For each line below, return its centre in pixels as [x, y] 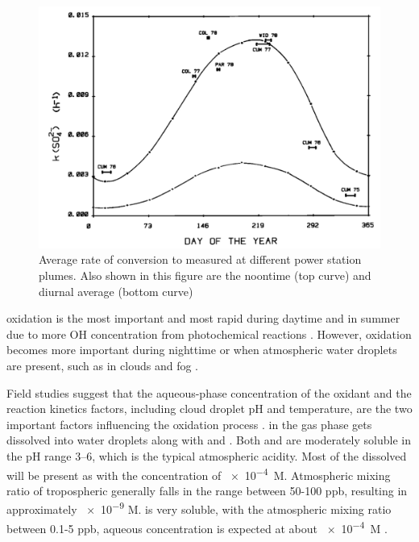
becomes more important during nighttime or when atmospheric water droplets [202, 350]
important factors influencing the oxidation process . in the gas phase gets [189, 424]
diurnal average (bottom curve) [116, 291]
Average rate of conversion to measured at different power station [200, 259]
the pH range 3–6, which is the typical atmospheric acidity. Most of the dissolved [207, 455]
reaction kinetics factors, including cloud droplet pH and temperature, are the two [209, 409]
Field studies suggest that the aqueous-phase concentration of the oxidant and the [209, 392]
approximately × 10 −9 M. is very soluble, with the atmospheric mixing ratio [199, 508]
